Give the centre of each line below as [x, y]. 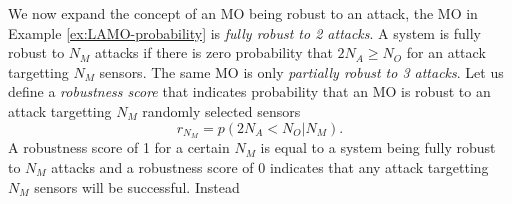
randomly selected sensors [221, 110]
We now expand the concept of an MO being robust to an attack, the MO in [243, 13]
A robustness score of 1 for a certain [119, 147]
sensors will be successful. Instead [137, 186]
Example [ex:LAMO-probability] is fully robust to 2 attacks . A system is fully [244, 32]
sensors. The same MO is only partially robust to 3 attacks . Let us [301, 71]
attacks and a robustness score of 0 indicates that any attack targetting [270, 167]
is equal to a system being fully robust [378, 147]
